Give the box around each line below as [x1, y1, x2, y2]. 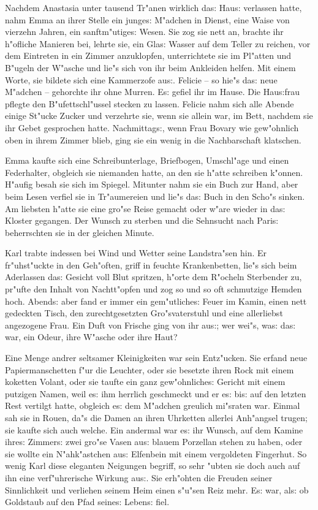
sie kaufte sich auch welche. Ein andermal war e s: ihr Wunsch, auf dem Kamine [5, 423, 303, 436]
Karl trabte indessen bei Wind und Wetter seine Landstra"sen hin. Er [5, 246, 267, 259]
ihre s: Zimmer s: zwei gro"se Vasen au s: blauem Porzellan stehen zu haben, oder [5, 435, 303, 448]
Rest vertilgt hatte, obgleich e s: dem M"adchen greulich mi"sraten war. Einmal [5, 399, 300, 412]
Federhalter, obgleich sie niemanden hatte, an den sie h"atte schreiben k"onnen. [5, 166, 303, 178]
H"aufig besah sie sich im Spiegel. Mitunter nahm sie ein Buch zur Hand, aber [5, 178, 298, 191]
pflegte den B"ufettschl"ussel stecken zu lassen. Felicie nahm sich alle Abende [5, 97, 294, 110]
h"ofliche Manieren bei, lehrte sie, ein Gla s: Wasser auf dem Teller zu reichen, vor [5, 37, 311, 50]
